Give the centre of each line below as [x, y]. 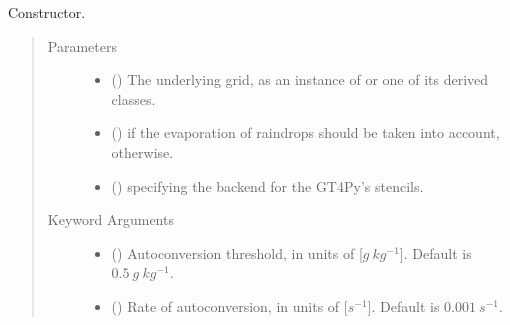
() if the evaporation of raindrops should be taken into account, [305, 132]
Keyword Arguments [110, 219]
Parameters [82, 45]
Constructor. [47, 12]
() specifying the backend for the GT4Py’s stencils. [267, 185]
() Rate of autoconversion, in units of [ [229, 305]
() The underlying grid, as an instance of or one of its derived [300, 79]
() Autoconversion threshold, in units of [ [237, 252]
